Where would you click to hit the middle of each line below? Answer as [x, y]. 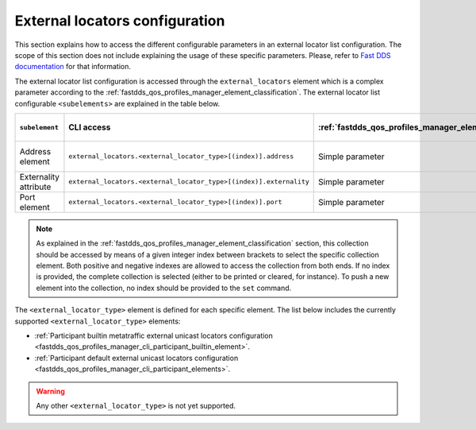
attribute [35, 187]
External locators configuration [120, 21]
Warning [50, 391]
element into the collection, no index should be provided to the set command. [164, 288]
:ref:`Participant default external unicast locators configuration [136, 358]
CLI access [90, 127]
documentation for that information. [73, 67]
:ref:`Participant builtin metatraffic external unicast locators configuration [154, 336]
